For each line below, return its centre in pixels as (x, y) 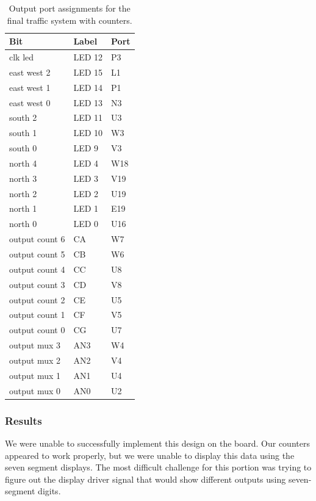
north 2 (23, 193)
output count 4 (37, 269)
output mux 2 (35, 360)
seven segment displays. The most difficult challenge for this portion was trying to (158, 467)
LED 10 (88, 133)
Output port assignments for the (70, 8)
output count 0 (37, 330)
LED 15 (88, 72)
